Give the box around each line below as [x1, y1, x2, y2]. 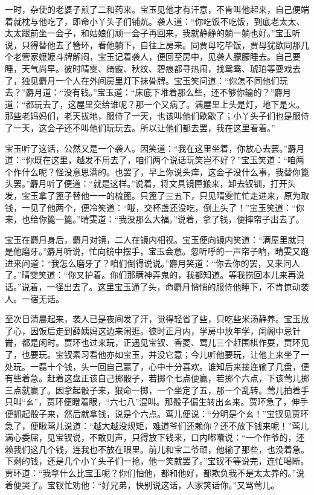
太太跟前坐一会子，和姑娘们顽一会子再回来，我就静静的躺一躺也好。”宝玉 [5, 27, 292, 39]
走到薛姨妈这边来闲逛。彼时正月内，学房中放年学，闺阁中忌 [55, 324, 292, 337]
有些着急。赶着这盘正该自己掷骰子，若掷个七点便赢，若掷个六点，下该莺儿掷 [5, 372, 309, 384]
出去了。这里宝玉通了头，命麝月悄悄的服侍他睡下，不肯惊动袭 [63, 280, 309, 293]
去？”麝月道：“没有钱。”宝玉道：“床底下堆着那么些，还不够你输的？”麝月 [5, 86, 292, 99]
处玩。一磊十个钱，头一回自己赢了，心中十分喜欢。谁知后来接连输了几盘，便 [5, 360, 309, 372]
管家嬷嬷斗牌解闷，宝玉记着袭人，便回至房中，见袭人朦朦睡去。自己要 [21, 50, 301, 63]
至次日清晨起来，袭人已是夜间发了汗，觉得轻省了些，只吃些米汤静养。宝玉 [5, 312, 301, 325]
